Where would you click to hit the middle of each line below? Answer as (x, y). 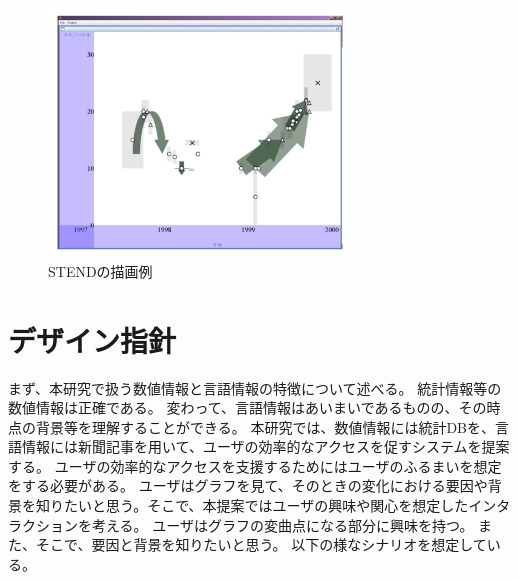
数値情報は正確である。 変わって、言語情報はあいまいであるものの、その (247, 407)
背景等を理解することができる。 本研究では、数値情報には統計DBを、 (265, 426)
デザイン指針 (92, 339)
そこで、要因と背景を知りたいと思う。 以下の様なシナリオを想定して (261, 544)
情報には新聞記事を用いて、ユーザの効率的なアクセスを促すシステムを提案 (265, 446)
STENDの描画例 (100, 270)
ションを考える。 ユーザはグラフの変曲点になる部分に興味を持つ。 (254, 524)
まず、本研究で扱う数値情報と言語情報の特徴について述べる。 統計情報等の (255, 387)
